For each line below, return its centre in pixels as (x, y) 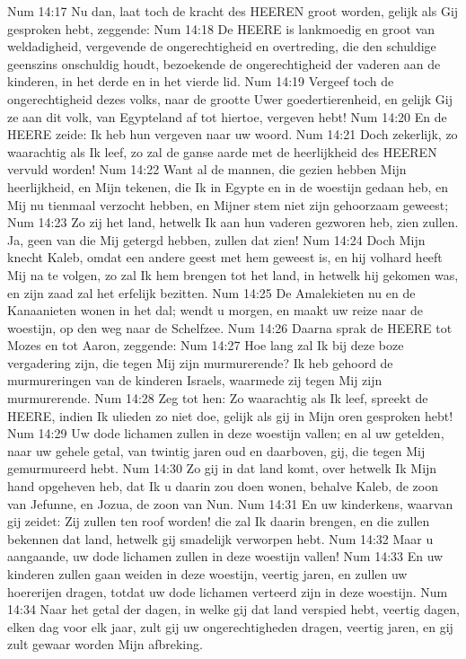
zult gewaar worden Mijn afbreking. (105, 644)
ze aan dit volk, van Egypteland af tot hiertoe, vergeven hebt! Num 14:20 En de (227, 116)
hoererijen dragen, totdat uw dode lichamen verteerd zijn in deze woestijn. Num (228, 591)
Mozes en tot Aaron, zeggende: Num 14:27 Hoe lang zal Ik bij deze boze (206, 345)
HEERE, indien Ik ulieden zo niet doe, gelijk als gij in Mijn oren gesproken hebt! (230, 415)
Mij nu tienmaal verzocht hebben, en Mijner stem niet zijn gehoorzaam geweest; (228, 204)
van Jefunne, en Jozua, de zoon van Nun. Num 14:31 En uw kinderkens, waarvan (230, 503)
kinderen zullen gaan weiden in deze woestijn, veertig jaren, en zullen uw (207, 574)
